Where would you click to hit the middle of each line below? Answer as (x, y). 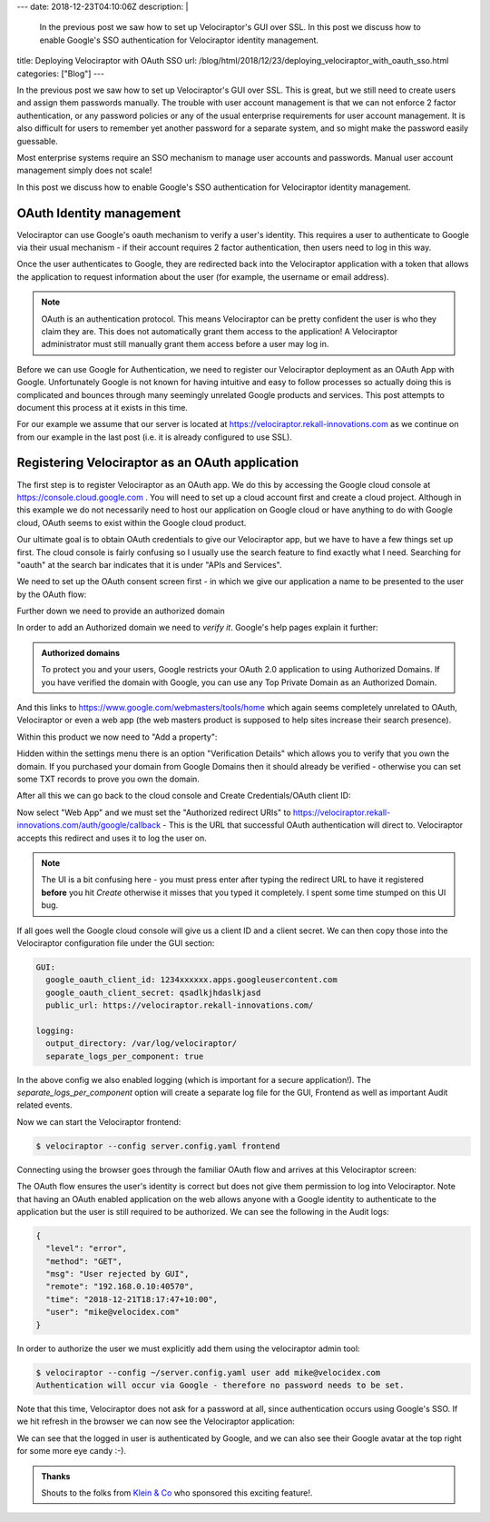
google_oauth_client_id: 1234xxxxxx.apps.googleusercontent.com (191, 980)
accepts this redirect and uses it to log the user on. (112, 838)
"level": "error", (86, 1248)
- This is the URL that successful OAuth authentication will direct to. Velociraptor (313, 825)
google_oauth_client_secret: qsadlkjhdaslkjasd (153, 992)
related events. (44, 1105)
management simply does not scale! (84, 170)
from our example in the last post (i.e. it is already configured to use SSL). (154, 437)
